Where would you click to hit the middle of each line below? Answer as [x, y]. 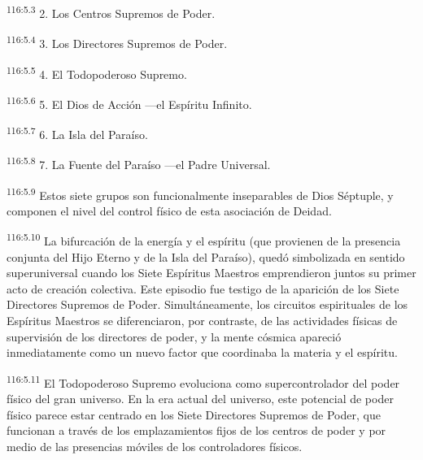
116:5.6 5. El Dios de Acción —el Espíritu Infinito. [129, 102]
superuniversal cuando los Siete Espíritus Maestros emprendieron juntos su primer [211, 273]
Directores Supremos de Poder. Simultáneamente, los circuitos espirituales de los [207, 304]
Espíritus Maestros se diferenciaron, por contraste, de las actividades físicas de [202, 320]
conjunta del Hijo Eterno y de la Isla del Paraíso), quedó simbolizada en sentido [206, 256]
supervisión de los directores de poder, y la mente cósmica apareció [174, 336]
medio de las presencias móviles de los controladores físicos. [155, 446]
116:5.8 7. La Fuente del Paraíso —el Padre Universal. [139, 163]
